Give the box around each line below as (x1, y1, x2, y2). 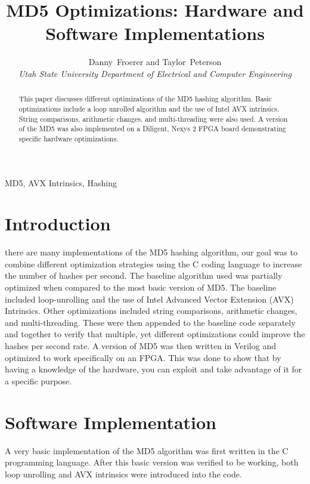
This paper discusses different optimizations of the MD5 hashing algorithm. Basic (18, 94, 272, 104)
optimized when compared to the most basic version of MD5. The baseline (5, 281, 277, 294)
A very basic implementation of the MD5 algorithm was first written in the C (5, 444, 289, 457)
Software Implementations (45, 21, 265, 45)
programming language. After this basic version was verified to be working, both (5, 456, 299, 468)
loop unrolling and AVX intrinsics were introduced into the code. (5, 467, 242, 480)
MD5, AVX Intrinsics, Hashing (5, 176, 117, 189)
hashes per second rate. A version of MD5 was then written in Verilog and (5, 340, 276, 352)
